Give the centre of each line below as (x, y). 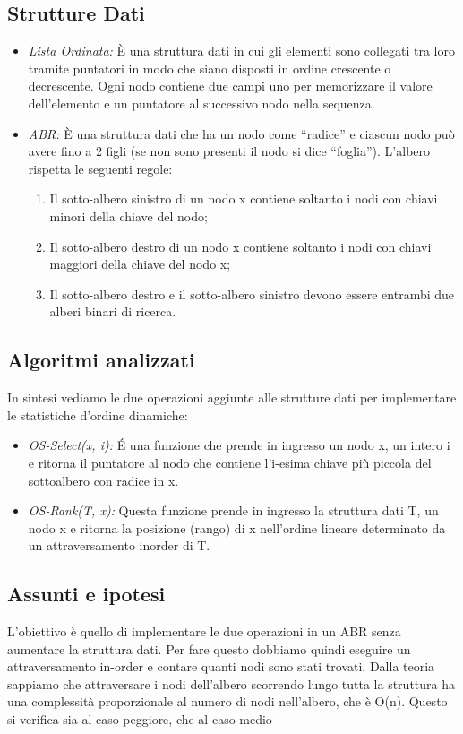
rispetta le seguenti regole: (100, 168)
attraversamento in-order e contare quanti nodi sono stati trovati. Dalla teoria (221, 666)
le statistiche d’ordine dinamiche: (98, 414)
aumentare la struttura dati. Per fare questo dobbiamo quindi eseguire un (209, 648)
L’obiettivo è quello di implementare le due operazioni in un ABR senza (204, 631)
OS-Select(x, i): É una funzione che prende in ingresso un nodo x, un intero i (239, 445)
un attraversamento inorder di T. (119, 545)
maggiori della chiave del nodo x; (140, 264)
